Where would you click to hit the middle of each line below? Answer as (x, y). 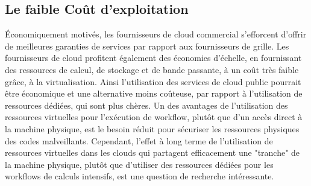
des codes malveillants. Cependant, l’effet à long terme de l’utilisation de (139, 140)
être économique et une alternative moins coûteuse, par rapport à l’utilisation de (154, 93)
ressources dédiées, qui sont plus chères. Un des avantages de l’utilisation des (146, 105)
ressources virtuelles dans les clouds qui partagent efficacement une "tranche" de (152, 152)
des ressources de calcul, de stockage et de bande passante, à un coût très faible (152, 69)
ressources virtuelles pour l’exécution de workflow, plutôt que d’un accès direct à (154, 117)
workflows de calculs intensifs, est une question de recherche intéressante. (140, 176)
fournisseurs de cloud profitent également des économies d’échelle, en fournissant (153, 58)
